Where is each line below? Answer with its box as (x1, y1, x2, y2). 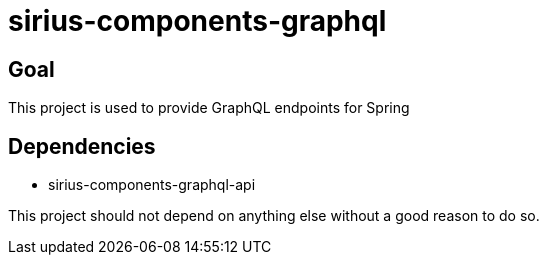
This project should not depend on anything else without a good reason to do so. (8, 207, 540, 225)
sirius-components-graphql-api (48, 176, 256, 194)
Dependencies (8, 133, 156, 159)
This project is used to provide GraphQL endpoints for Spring (8, 99, 410, 117)
